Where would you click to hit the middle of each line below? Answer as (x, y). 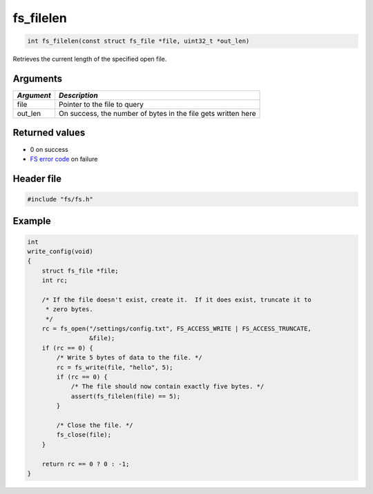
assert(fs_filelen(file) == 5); (126, 396)
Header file (37, 178)
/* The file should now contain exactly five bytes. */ (168, 387)
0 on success (49, 149)
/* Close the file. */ (95, 425)
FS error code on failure (64, 159)
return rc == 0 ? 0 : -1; (86, 464)
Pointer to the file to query (102, 105)
